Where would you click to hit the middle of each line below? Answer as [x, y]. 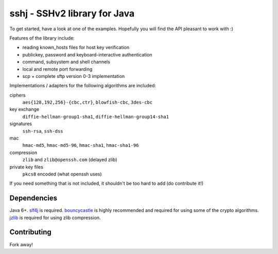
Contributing [30, 232]
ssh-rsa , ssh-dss [43, 131]
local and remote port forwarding [57, 69]
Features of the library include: [42, 38]
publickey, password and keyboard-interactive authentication [88, 54]
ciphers [18, 95]
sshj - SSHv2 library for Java [72, 13]
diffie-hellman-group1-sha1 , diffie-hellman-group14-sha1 [96, 116]
